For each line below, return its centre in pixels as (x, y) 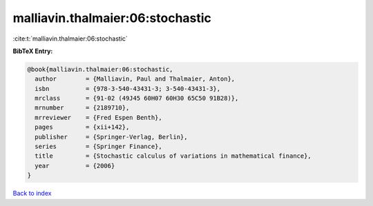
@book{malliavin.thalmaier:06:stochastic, (100, 69)
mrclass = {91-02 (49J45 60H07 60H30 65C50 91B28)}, (137, 99)
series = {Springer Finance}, (98, 147)
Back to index (32, 194)
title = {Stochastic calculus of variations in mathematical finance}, (173, 156)
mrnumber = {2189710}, (82, 108)
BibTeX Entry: (33, 51)
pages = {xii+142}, (82, 127)
